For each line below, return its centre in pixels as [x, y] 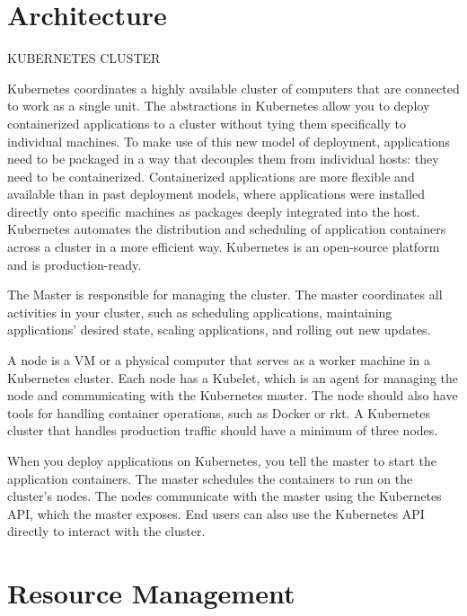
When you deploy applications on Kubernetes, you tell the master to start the [222, 460]
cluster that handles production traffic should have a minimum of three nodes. [223, 430]
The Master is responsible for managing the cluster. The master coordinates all [225, 295]
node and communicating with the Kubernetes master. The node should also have [233, 395]
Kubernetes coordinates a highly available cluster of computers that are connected [233, 88]
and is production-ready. [75, 264]
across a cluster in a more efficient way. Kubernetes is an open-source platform [224, 247]
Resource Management [151, 593]
